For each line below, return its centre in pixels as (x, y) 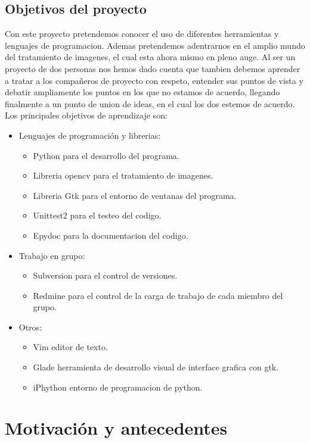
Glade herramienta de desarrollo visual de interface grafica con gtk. (156, 367)
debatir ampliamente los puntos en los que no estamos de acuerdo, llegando (142, 92)
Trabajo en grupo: (52, 255)
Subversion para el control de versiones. (105, 275)
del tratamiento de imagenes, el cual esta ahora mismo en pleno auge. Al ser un (150, 57)
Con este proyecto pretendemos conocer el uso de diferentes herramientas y (142, 34)
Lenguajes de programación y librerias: (90, 135)
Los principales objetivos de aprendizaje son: (86, 115)
